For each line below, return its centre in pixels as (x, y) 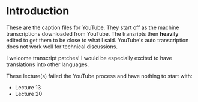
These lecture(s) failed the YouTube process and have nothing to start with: (99, 76)
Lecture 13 (28, 87)
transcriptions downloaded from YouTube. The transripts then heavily (92, 33)
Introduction (38, 11)
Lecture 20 (28, 94)
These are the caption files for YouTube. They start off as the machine (93, 27)
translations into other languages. (48, 64)
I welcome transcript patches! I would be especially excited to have (89, 58)
